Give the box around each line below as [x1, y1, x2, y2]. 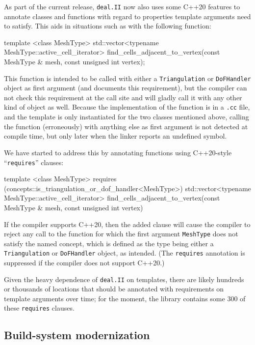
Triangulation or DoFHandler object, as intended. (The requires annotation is [4, 248, 245, 258]
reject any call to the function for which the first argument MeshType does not [4, 229, 238, 239]
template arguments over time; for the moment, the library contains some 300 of [4, 293, 246, 303]
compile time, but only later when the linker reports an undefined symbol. [4, 131, 227, 141]
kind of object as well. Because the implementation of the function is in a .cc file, [4, 102, 250, 112]
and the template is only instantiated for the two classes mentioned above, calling [4, 112, 249, 122]
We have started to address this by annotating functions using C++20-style [4, 147, 232, 157]
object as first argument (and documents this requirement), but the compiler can [4, 83, 247, 93]
